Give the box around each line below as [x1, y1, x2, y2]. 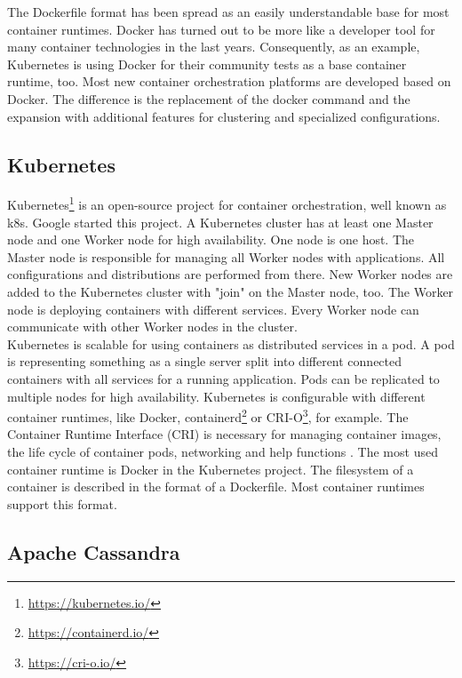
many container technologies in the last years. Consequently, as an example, [7, 37, 420, 56]
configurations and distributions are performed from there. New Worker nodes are [7, 265, 453, 283]
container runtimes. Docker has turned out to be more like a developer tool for [7, 20, 435, 38]
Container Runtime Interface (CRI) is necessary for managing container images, [7, 425, 442, 443]
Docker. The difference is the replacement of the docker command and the [7, 89, 410, 108]
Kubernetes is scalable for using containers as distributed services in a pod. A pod [7, 334, 455, 353]
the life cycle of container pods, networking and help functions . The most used [7, 442, 438, 460]
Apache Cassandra [7, 538, 180, 565]
